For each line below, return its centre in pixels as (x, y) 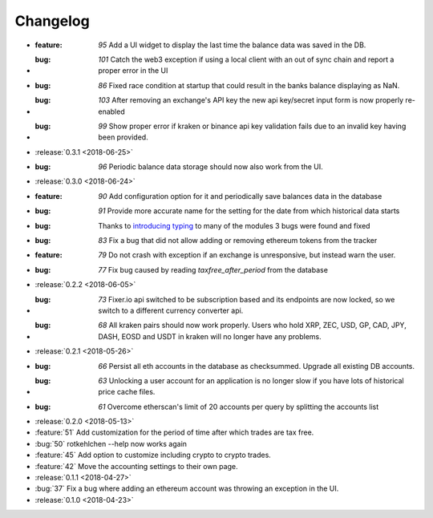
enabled (111, 111)
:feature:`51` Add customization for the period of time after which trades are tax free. (174, 432)
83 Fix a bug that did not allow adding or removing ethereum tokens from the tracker (238, 241)
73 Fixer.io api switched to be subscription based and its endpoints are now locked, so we (247, 299)
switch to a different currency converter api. (171, 310)
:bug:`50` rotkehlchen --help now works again (111, 443)
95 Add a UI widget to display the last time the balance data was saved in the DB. (232, 45)
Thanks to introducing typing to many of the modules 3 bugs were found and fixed (234, 225)
